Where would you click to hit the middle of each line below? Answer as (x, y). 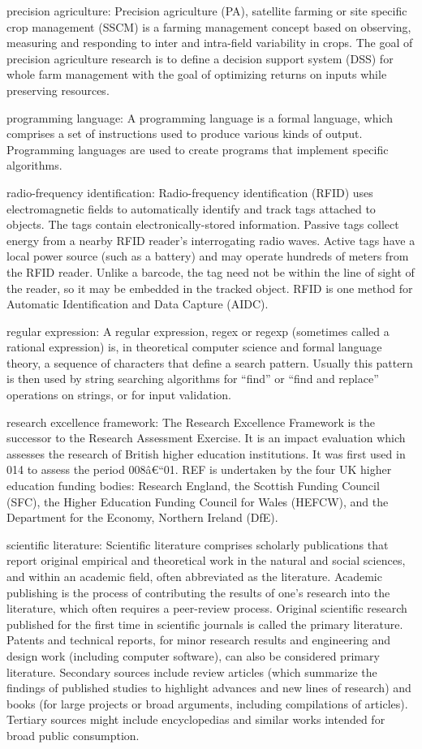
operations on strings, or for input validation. (119, 395)
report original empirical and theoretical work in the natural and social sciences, (206, 560)
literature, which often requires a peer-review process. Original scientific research (207, 608)
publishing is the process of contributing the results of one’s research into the (198, 592)
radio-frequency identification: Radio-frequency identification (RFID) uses (190, 192)
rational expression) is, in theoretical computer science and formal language (194, 347)
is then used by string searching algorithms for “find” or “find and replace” (193, 379)
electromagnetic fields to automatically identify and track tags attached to (191, 208)
